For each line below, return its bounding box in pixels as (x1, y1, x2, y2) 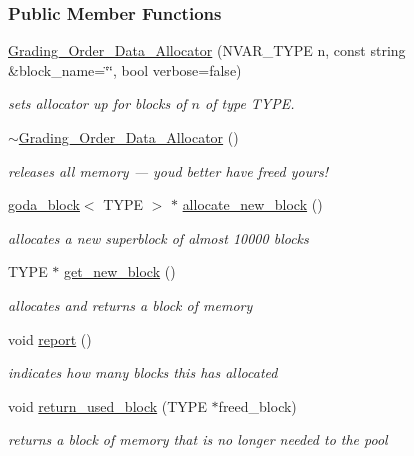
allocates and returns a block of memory (8, 294, 253, 315)
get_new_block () (64, 261, 176, 282)
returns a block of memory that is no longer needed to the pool (8, 429, 388, 450)
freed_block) (218, 395, 297, 416)
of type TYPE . (205, 93, 295, 114)
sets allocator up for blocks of (8, 93, 187, 114)
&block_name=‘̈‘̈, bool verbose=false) (8, 59, 242, 80)
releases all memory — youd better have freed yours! (8, 160, 329, 181)
